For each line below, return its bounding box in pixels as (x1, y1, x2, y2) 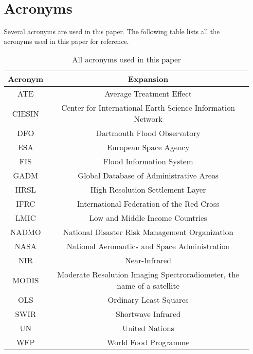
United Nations (122, 322, 174, 334)
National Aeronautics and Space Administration (66, 240, 230, 252)
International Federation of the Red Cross (77, 198, 219, 210)
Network (134, 113, 163, 125)
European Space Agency (107, 141, 190, 153)
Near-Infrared (125, 255, 171, 266)
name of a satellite (117, 280, 180, 292)
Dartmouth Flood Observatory (96, 127, 201, 139)
